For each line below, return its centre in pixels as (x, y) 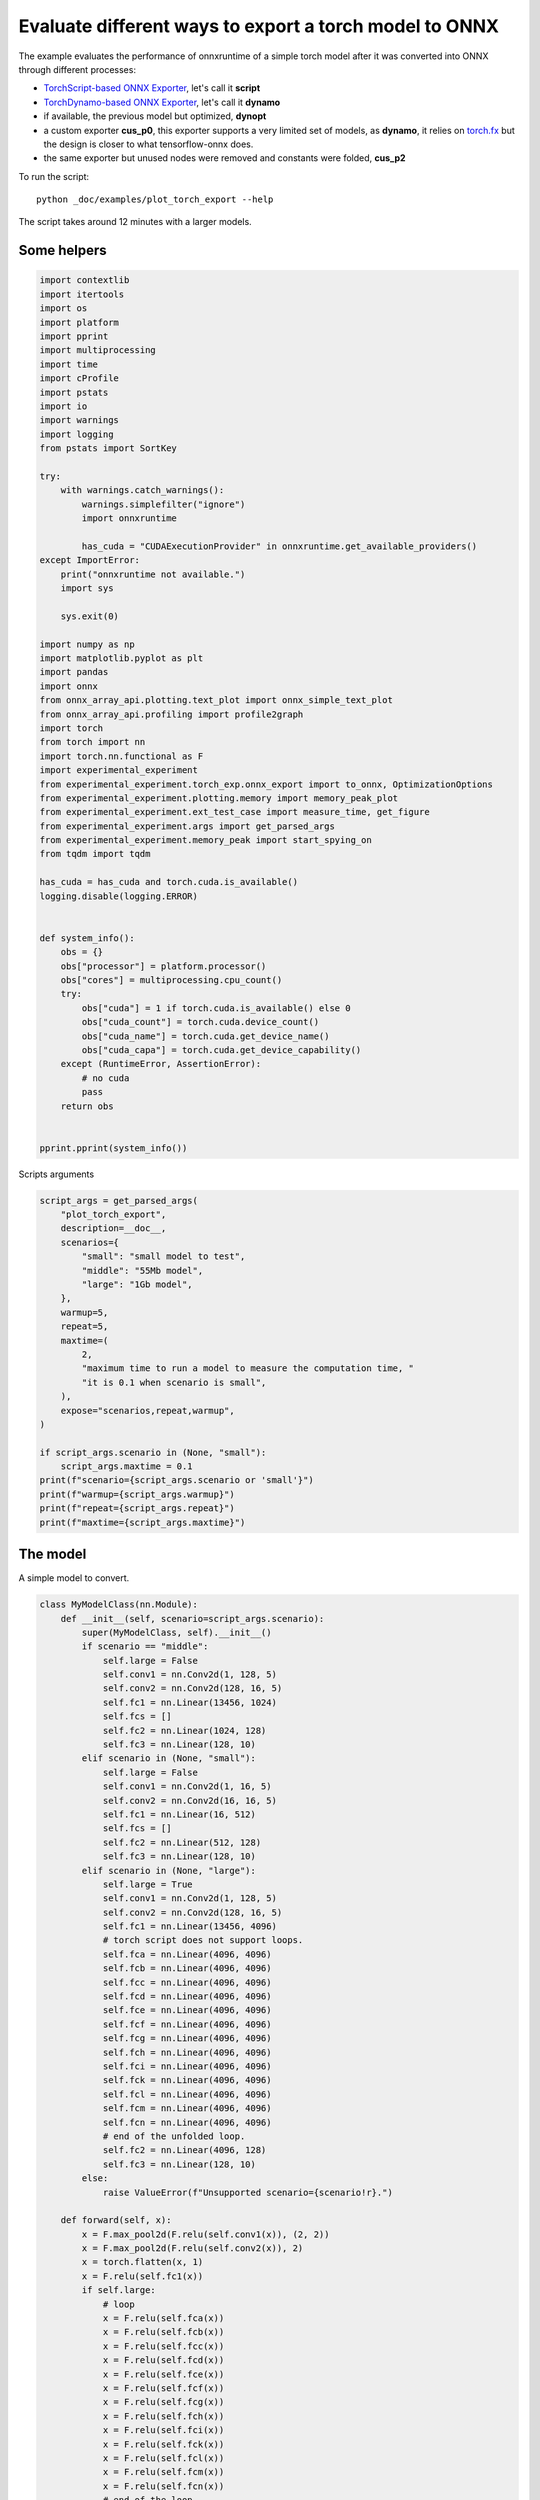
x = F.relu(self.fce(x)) (163, 2374)
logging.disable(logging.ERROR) (119, 896)
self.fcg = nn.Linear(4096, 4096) (187, 2038)
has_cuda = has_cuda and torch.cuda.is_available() (169, 882)
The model (52, 1554)
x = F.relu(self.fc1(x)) (142, 2276)
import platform (79, 322)
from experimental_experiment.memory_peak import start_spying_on (205, 840)
